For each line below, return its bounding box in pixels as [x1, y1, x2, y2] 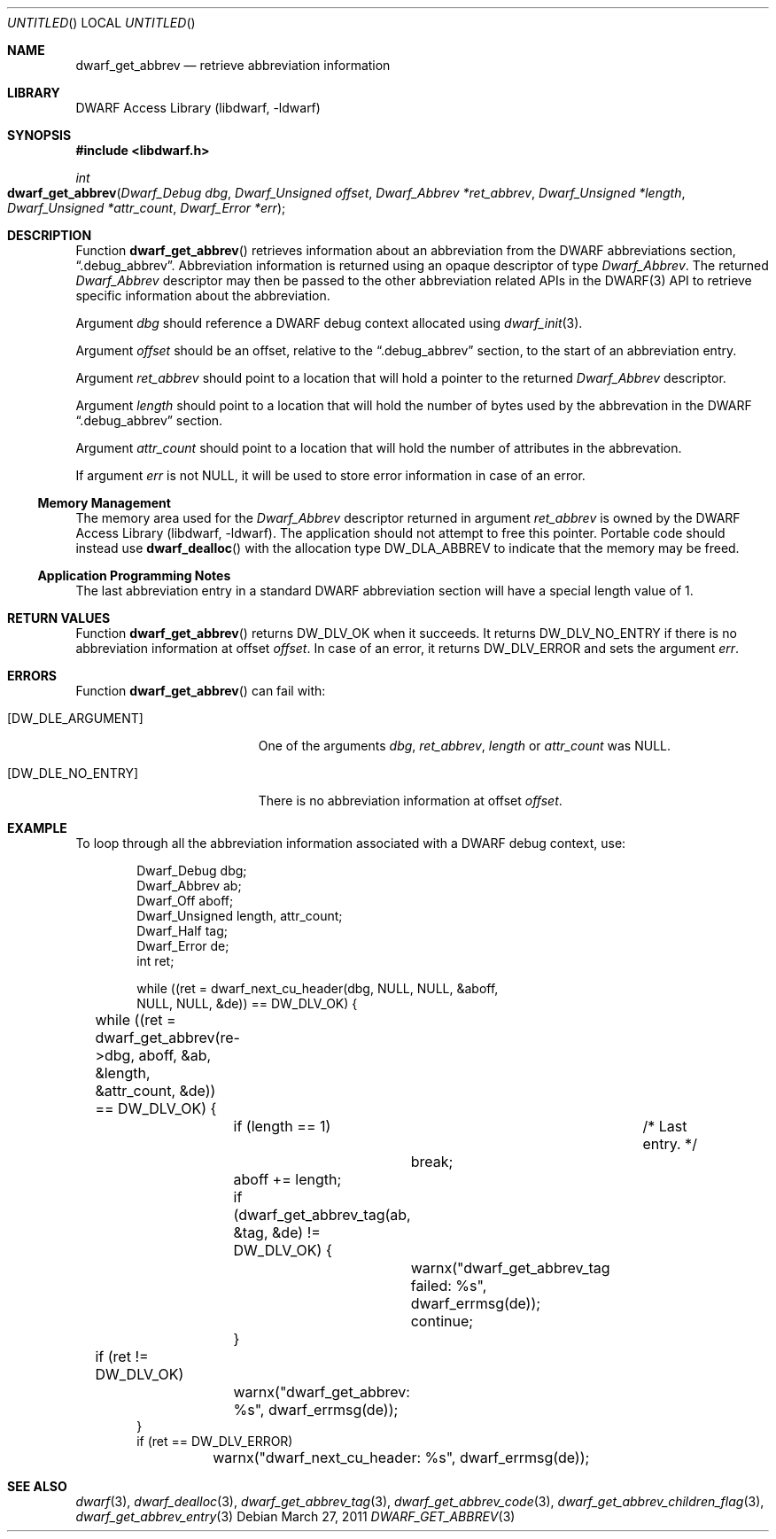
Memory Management [37, 495, 171, 510]
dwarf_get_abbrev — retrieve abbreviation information [75, 58, 391, 73]
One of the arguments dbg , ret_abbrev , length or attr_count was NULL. [258, 738, 671, 753]
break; [410, 1153, 454, 1170]
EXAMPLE [7, 820, 67, 836]
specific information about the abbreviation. [75, 288, 330, 303]
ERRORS [7, 668, 58, 683]
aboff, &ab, [138, 1046, 212, 1064]
